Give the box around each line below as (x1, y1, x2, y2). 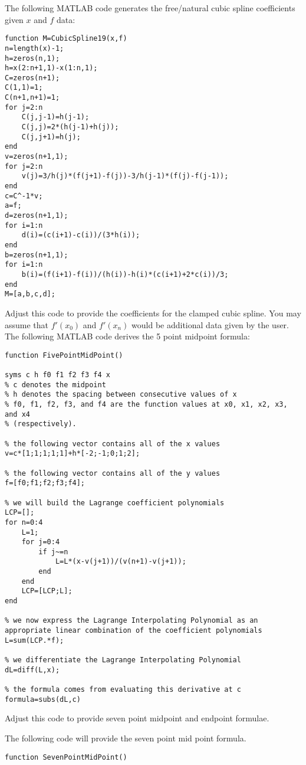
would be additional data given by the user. (131, 318, 289, 331)
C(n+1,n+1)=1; (5, 93, 60, 102)
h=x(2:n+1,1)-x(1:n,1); (5, 64, 98, 73)
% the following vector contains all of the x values (5, 439, 221, 448)
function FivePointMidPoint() (5, 351, 123, 359)
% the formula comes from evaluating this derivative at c (5, 685, 241, 694)
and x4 (5, 410, 30, 419)
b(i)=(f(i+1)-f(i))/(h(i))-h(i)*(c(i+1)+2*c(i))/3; (21, 270, 229, 279)
